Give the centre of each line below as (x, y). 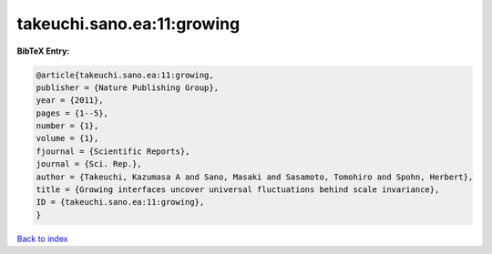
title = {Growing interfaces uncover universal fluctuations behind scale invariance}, (238, 190)
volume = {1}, (67, 138)
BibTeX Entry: (43, 51)
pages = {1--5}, (72, 113)
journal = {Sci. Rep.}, (89, 164)
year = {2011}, (70, 101)
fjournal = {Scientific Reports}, (113, 151)
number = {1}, (67, 126)
